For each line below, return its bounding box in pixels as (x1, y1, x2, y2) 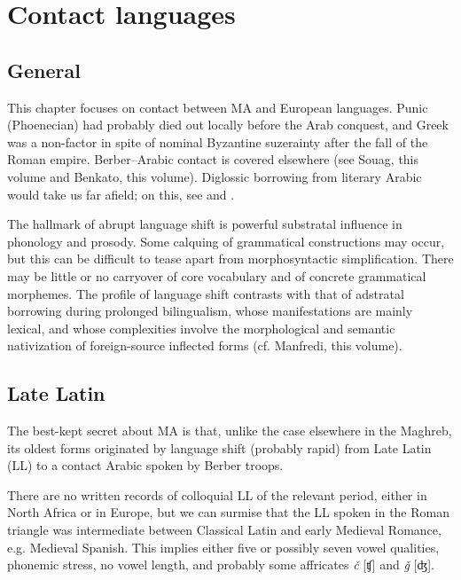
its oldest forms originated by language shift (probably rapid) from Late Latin (7, 438, 432, 457)
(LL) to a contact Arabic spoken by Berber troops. (7, 456, 284, 474)
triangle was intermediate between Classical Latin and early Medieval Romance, (7, 521, 441, 539)
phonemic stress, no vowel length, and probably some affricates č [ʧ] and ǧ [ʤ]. (7, 555, 434, 574)
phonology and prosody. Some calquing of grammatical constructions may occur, (7, 231, 445, 250)
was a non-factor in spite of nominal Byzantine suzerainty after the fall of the (7, 132, 428, 151)
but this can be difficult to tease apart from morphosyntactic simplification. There (7, 249, 454, 268)
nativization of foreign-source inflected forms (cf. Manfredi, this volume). (7, 336, 402, 355)
